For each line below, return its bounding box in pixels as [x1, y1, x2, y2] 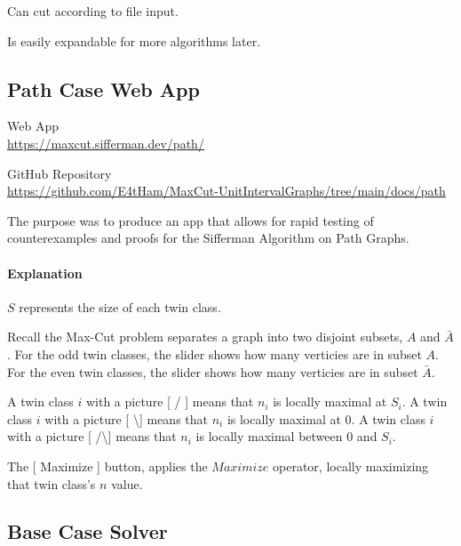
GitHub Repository [7, 164, 112, 182]
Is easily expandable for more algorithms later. [7, 31, 261, 50]
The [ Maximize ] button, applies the [7, 456, 208, 475]
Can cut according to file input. [7, 2, 179, 20]
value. [111, 474, 143, 493]
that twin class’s [7, 474, 96, 493]
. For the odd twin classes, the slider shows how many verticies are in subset [7, 344, 422, 363]
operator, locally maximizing [273, 456, 429, 475]
